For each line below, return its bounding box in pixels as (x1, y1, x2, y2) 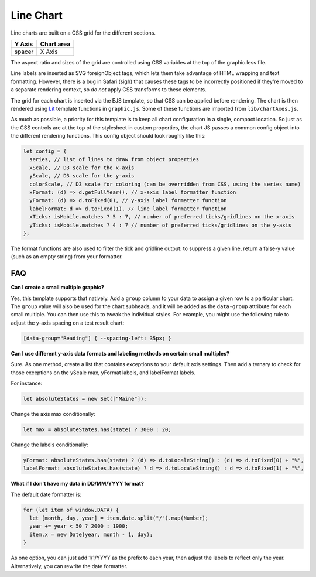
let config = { (23, 148, 67, 155)
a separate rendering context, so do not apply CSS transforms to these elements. (11, 86, 207, 93)
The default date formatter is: (11, 491, 82, 498)
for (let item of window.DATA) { (23, 507, 119, 513)
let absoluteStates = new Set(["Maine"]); (23, 395, 147, 402)
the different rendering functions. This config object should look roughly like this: (11, 132, 206, 139)
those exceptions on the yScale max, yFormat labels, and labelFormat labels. (11, 369, 196, 376)
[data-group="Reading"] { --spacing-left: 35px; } (23, 334, 172, 342)
